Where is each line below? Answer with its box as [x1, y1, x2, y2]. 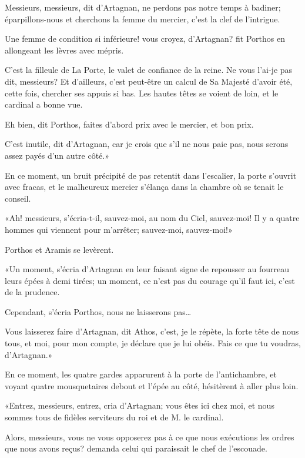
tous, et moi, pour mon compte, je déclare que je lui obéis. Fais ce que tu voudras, [5, 337, 301, 349]
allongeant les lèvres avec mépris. [5, 44, 124, 56]
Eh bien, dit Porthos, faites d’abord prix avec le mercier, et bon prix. [5, 118, 254, 130]
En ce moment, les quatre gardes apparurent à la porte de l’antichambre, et [5, 368, 277, 380]
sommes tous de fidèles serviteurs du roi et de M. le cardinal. [5, 411, 224, 423]
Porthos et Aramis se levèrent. [5, 243, 114, 255]
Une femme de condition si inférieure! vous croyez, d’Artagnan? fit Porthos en [5, 32, 286, 45]
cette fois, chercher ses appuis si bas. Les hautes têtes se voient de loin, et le [5, 86, 279, 99]
